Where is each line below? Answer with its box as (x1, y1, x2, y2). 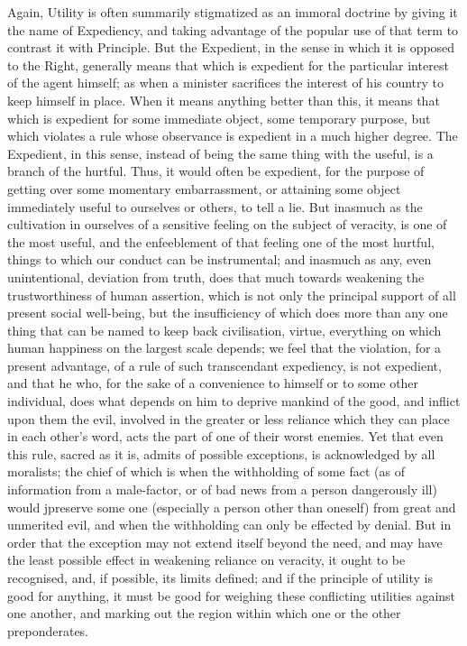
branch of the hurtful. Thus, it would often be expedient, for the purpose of (7, 161, 425, 180)
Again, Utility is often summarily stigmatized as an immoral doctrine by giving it (7, 3, 458, 21)
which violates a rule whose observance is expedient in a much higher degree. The (7, 126, 458, 145)
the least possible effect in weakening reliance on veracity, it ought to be (7, 550, 406, 569)
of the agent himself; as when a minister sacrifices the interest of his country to (7, 73, 444, 92)
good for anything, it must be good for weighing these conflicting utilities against (7, 586, 456, 604)
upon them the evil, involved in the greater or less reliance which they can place (7, 409, 450, 428)
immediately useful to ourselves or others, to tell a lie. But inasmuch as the (7, 197, 423, 216)
